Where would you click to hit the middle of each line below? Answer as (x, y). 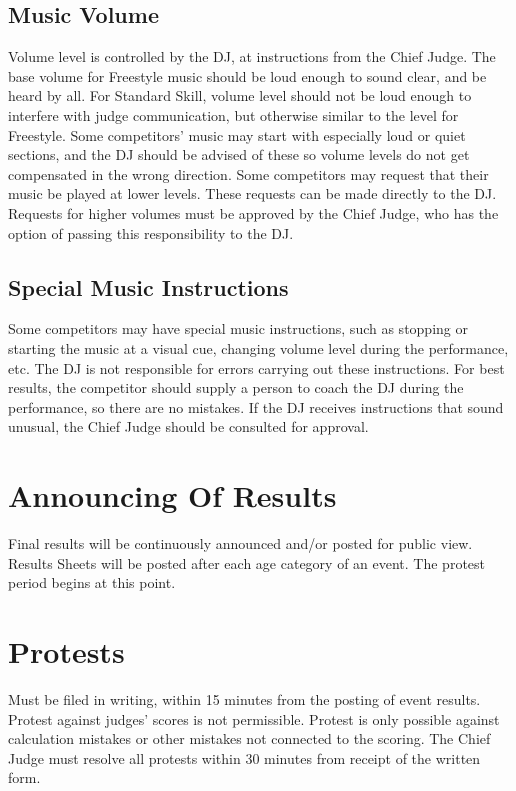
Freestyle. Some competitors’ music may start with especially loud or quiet (237, 134)
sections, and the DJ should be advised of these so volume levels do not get (239, 154)
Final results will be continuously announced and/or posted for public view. (240, 543)
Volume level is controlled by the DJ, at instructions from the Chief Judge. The (252, 56)
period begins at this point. (92, 582)
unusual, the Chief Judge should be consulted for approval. (188, 426)
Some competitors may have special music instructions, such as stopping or (238, 328)
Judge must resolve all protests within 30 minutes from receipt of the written (244, 757)
